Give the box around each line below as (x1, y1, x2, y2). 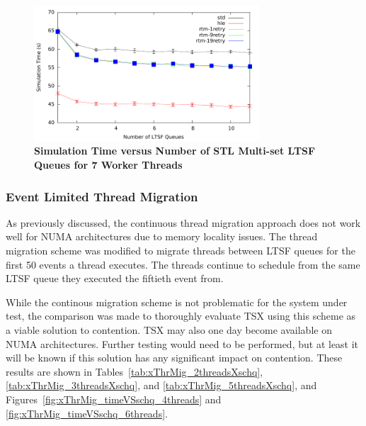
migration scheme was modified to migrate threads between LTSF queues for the (6, 242, 355, 257)
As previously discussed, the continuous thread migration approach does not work (6, 215, 361, 230)
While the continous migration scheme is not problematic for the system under (6, 294, 348, 309)
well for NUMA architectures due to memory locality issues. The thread (6, 229, 318, 244)
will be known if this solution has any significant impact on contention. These (6, 350, 343, 365)
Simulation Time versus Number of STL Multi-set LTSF (34, 143, 316, 158)
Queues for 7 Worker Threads (34, 157, 183, 172)
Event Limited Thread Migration (6, 187, 198, 205)
